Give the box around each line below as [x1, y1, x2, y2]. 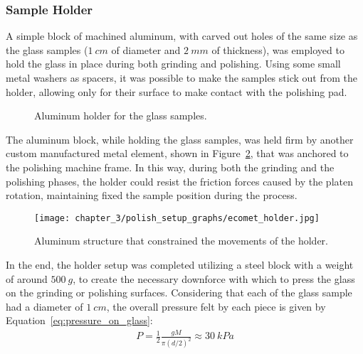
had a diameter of [6, 299, 83, 313]
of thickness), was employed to [211, 42, 344, 57]
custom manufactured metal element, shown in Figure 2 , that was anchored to [6, 146, 349, 161]
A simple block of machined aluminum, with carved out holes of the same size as [6, 28, 358, 43]
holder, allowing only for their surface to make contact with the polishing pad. [6, 84, 347, 99]
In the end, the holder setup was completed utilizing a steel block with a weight [6, 257, 354, 272]
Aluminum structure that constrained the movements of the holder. [34, 233, 328, 248]
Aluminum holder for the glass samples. [34, 108, 207, 123]
